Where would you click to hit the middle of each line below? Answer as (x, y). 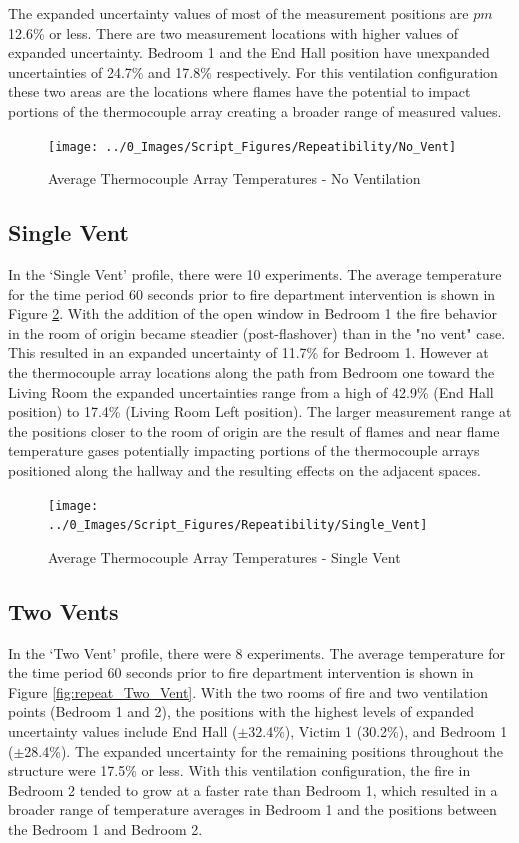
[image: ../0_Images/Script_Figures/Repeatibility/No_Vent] (252, 146)
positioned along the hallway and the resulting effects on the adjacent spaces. (244, 469)
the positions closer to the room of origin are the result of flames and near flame (254, 430)
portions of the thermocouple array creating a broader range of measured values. (255, 110)
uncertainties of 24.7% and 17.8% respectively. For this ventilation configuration (253, 71)
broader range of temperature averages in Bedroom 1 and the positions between (252, 809)
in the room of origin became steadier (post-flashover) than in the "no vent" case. (257, 332)
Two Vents (63, 610)
